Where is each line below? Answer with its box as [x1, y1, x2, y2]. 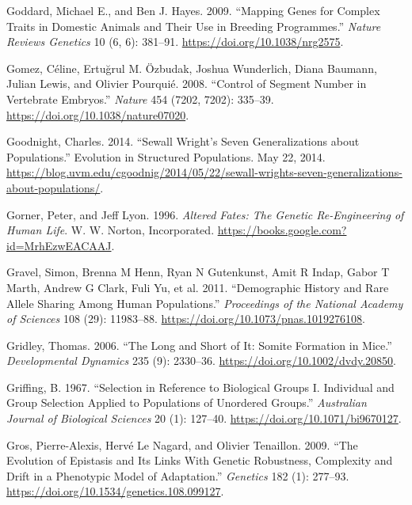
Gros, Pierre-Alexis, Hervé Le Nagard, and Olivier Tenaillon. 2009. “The [6, 436, 358, 453]
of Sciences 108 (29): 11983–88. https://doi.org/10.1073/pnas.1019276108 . [6, 310, 365, 327]
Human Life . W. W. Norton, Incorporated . [6, 222, 215, 238]
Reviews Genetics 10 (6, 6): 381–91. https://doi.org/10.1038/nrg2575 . [6, 33, 344, 50]
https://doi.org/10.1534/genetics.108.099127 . [6, 483, 224, 499]
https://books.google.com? [217, 222, 347, 238]
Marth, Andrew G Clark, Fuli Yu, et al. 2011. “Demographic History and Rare [6, 279, 389, 295]
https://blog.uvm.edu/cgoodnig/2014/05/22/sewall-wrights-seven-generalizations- [6, 164, 402, 180]
